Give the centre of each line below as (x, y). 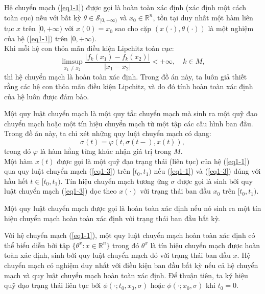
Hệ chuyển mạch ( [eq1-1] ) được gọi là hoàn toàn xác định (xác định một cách (125, 7)
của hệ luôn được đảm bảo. (47, 96)
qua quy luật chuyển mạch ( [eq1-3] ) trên (67, 171)
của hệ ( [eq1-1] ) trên (36, 38)
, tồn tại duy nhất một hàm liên (203, 17)
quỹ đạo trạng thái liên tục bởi (53, 285)
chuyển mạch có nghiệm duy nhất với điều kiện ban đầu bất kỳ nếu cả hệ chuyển (131, 265)
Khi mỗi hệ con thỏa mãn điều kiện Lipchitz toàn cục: (89, 48)
